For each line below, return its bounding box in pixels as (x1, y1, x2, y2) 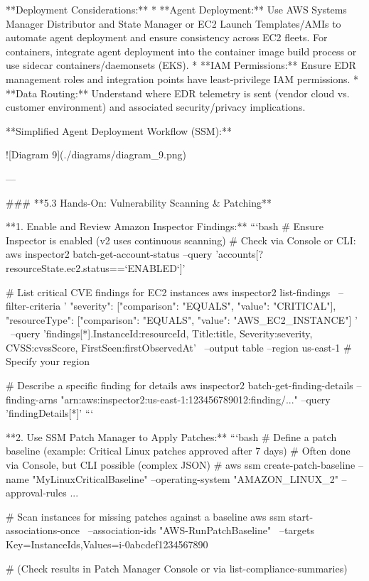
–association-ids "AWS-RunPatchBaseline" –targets (87, 523, 315, 538)
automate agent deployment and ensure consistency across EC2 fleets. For (6, 30, 328, 45)
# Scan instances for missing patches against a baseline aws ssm (6, 509, 286, 523)
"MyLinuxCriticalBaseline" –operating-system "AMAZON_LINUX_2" (32, 471, 338, 486)
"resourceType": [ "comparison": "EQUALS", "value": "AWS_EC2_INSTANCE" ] (6, 312, 352, 327)
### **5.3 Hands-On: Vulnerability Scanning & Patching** (6, 195, 272, 210)
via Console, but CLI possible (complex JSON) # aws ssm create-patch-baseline (6, 457, 355, 472)
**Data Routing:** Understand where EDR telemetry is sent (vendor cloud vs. (6, 85, 350, 100)
